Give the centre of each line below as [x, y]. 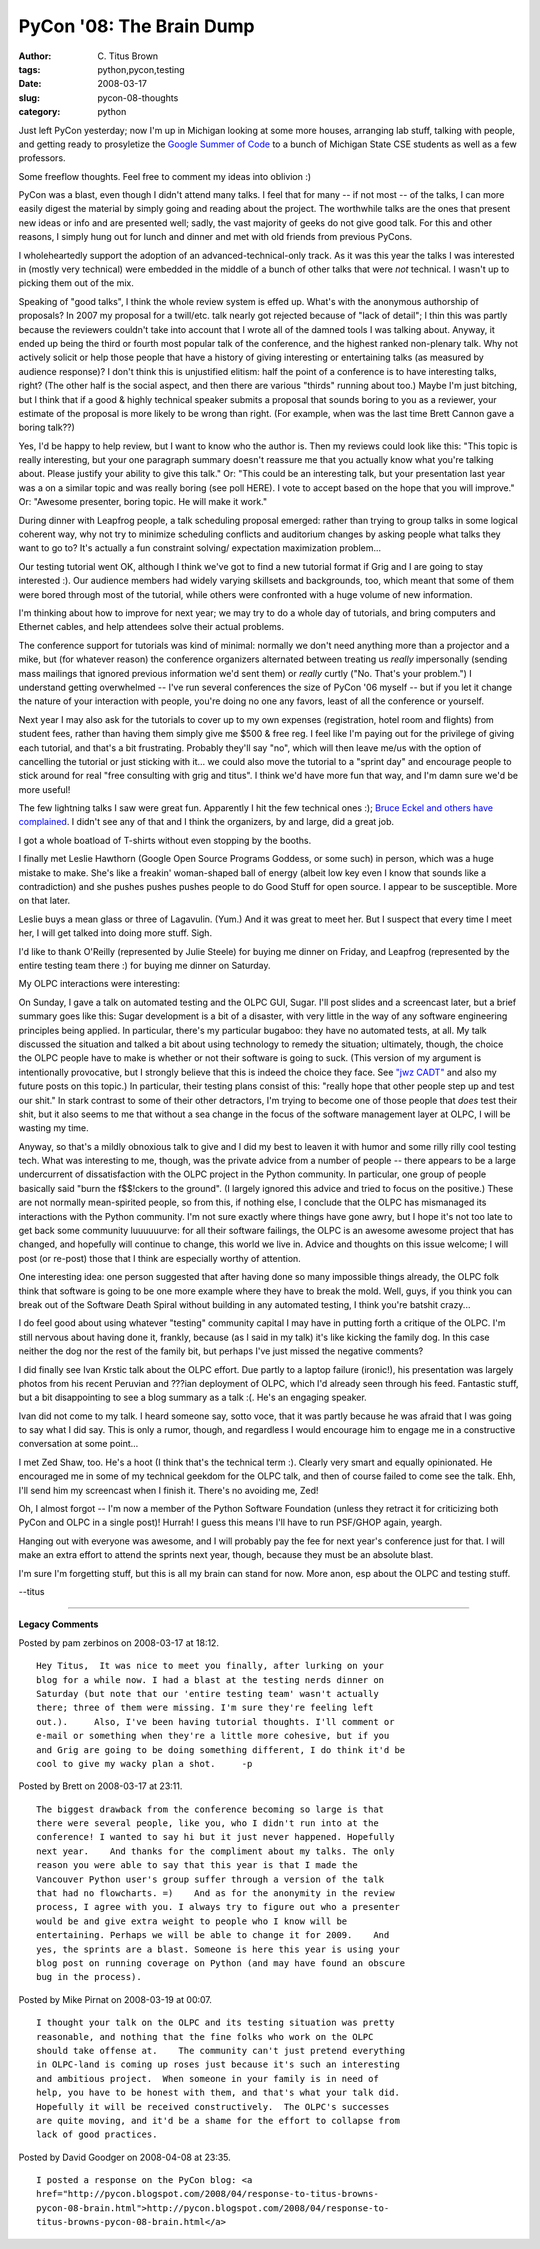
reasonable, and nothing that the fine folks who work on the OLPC [205, 2036]
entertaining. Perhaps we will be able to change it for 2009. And [213, 1935]
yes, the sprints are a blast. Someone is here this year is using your [218, 1949]
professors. [42, 158]
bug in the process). [89, 1977]
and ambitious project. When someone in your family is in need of [207, 2078]
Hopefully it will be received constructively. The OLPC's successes [213, 2106]
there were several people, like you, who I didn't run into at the [207, 1823]
